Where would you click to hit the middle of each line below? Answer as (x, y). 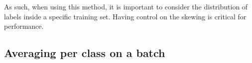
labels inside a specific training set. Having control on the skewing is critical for (125, 16)
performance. (24, 26)
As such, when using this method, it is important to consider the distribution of (126, 6)
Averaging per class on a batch (85, 53)
